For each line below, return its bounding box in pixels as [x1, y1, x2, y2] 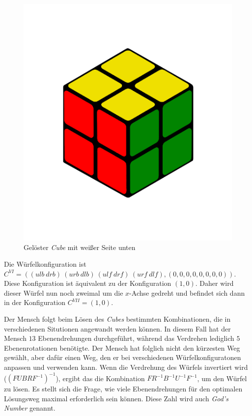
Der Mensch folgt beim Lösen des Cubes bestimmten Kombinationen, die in [4, 314, 231, 324]
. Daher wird [195, 278, 234, 288]
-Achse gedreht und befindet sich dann [129, 287, 245, 298]
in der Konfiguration [4, 297, 65, 307]
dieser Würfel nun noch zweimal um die [4, 287, 123, 298]
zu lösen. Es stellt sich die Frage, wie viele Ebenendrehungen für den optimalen [4, 384, 243, 394]
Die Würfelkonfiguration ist [4, 259, 86, 269]
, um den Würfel [197, 373, 247, 383]
